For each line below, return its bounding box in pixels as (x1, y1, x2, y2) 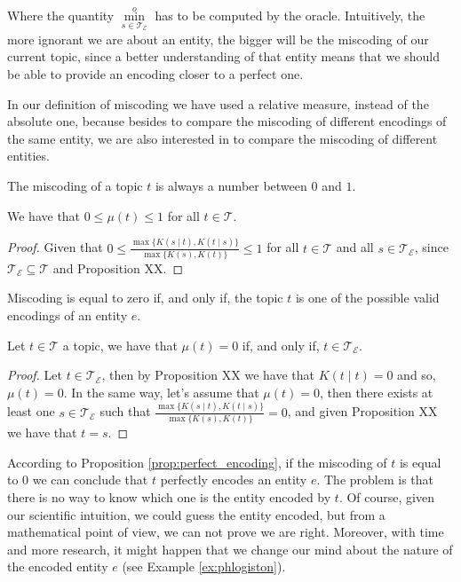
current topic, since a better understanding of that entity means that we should (7, 47, 440, 66)
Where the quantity (7, 6, 115, 25)
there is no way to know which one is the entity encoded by (7, 487, 331, 506)
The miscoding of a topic (7, 177, 143, 194)
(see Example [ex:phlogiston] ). (122, 557, 286, 576)
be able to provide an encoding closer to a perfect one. (7, 65, 304, 83)
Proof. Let (7, 366, 62, 384)
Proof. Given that (7, 238, 103, 256)
